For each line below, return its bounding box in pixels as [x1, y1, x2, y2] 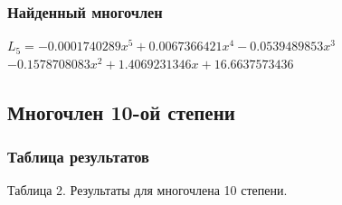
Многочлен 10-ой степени [7, 98, 235, 126]
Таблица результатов [7, 145, 149, 168]
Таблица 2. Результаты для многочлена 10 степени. [7, 181, 288, 200]
